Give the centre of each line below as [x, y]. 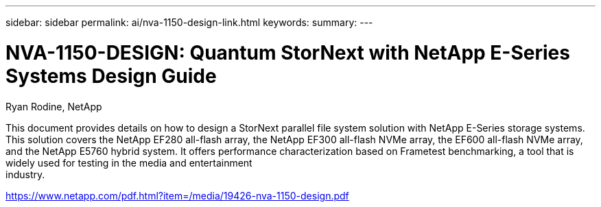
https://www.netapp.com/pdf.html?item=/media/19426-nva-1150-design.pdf [177, 195]
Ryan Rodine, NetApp [54, 106]
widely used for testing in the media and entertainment [129, 162]
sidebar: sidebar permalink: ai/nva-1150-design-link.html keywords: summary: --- [189, 22]
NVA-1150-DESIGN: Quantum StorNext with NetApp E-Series [288, 52]
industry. [25, 174]
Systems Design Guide [111, 76]
